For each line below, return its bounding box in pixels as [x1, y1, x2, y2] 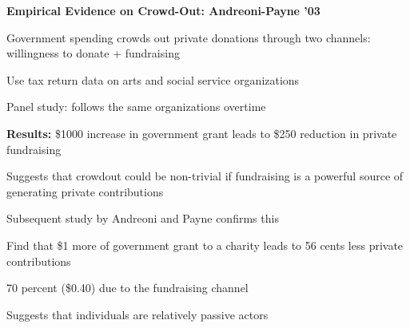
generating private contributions [6, 183, 164, 200]
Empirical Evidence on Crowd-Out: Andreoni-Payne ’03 [6, 2, 320, 18]
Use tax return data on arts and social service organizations [6, 71, 300, 88]
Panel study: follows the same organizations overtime [6, 98, 266, 115]
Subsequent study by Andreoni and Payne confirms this [6, 210, 279, 227]
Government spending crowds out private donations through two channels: [6, 29, 371, 45]
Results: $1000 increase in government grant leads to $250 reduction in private [6, 124, 397, 141]
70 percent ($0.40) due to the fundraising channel [6, 279, 249, 296]
